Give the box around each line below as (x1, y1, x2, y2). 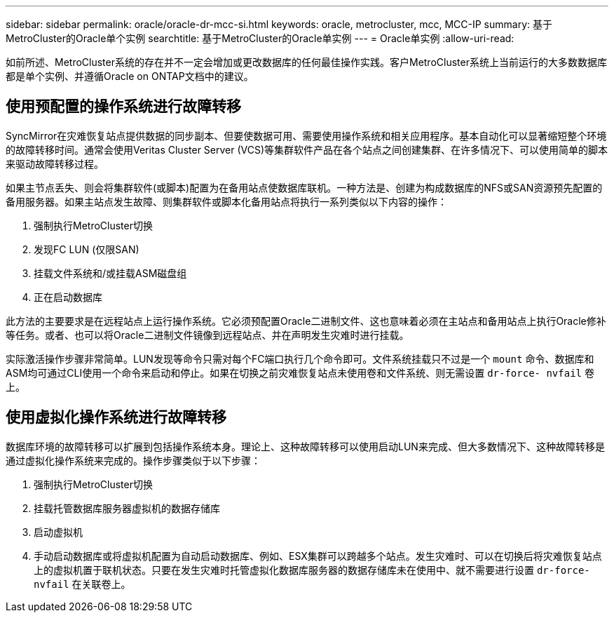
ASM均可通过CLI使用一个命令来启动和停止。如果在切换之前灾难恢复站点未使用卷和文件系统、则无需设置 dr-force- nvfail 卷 (6, 366, 594, 379)
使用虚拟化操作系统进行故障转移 (6, 408, 226, 426)
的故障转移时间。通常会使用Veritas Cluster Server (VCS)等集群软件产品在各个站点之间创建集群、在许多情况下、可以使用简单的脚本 (6, 143, 608, 156)
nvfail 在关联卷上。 (34, 577, 131, 590)
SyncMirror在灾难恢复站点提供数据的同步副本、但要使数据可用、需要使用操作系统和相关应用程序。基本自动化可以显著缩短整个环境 (6, 129, 607, 142)
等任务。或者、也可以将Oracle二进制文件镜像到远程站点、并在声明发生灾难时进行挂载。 (6, 328, 409, 341)
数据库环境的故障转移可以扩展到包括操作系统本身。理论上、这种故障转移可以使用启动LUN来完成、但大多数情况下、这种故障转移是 (6, 440, 605, 452)
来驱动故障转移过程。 (6, 157, 104, 170)
